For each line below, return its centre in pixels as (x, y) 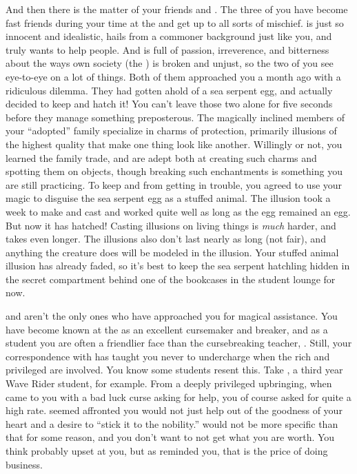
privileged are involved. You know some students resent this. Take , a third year (174, 370)
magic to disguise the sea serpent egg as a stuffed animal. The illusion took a (168, 198)
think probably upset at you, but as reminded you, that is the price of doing (167, 451)
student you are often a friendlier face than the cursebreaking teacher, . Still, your (179, 343)
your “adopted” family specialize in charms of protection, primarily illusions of (171, 131)
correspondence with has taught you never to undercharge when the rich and (168, 356)
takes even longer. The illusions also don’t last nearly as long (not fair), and (166, 239)
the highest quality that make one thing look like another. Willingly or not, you (174, 144)
